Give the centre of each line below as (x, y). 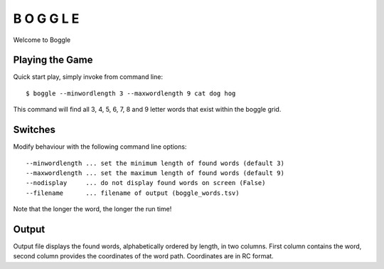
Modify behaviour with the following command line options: (100, 147)
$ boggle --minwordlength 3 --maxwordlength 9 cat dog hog (131, 93)
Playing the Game (53, 60)
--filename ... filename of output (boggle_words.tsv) (133, 193)
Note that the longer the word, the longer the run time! (92, 209)
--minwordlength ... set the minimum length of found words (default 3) (155, 163)
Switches (34, 130)
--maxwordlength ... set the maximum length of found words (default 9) (155, 173)
